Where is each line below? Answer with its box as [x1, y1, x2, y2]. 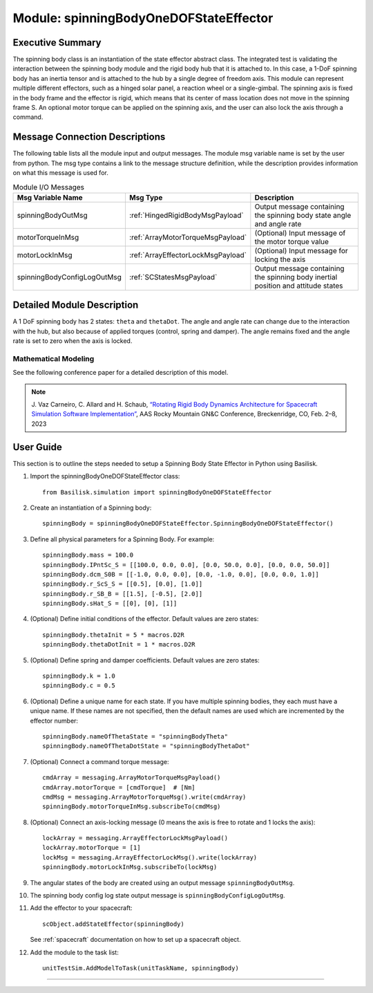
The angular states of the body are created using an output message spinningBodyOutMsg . [30, 878, 295, 887]
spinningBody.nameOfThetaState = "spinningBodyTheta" [42, 732, 228, 740]
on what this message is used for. [12, 169, 108, 177]
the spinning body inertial [254, 272, 338, 281]
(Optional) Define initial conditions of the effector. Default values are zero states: [30, 615, 259, 623]
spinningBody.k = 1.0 [42, 672, 115, 680]
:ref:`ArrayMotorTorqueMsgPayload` [128, 232, 247, 242]
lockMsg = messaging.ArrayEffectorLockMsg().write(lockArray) [42, 853, 258, 861]
